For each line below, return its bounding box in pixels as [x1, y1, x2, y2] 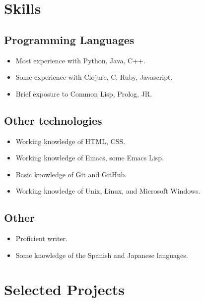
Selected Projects [4, 279, 125, 299]
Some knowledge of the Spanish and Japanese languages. [15, 250, 188, 260]
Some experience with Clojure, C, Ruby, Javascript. [15, 72, 173, 82]
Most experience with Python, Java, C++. [15, 55, 145, 65]
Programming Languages [4, 32, 135, 47]
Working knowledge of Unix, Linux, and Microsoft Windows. [15, 186, 201, 196]
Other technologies [4, 112, 102, 128]
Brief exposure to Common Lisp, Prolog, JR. [15, 88, 152, 99]
